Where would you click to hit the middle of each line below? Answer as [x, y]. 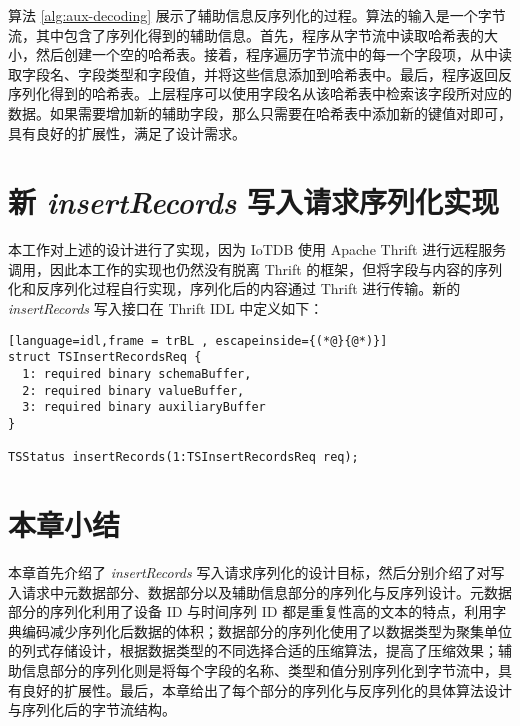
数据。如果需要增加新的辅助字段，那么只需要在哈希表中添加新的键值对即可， [260, 112]
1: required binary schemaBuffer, [137, 373]
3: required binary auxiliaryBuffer [144, 407]
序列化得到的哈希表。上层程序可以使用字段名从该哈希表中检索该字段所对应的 [260, 93]
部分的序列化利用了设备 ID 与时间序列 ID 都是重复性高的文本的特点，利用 [250, 611]
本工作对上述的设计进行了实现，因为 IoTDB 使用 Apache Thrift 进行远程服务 [257, 249]
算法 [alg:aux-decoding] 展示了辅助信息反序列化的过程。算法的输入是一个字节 [257, 15]
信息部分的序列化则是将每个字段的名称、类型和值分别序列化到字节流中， [259, 670]
